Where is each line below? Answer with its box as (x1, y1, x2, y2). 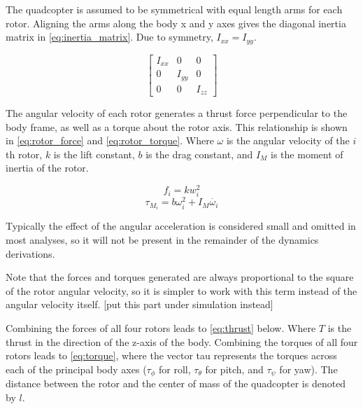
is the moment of (271, 146, 343, 161)
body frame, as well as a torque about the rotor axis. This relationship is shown (6, 119, 348, 134)
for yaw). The (279, 361, 338, 376)
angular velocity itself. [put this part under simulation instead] (6, 297, 273, 312)
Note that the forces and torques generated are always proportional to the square (6, 270, 354, 284)
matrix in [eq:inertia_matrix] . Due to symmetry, (6, 29, 213, 44)
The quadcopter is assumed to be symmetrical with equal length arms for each (6, 2, 343, 16)
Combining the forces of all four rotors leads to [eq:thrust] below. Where (6, 321, 316, 335)
